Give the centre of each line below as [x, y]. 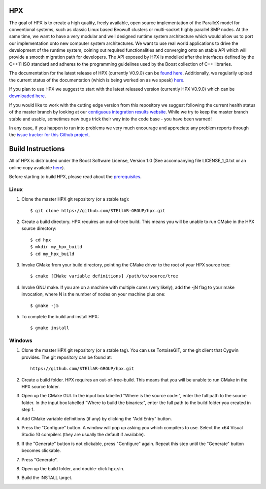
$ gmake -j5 [45, 305]
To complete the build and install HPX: [60, 316]
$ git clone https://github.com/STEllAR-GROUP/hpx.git [98, 210]
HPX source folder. [41, 386]
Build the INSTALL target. [47, 478]
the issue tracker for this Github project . [50, 135]
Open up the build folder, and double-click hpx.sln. [73, 468]
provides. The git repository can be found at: [67, 357]
